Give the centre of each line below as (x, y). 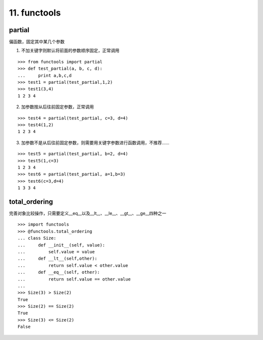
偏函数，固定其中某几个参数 (37, 42)
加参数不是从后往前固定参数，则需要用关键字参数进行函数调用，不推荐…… (95, 142)
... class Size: (37, 238)
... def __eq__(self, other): (59, 272)
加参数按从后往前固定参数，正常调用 (57, 107)
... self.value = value (56, 252)
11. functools (35, 13)
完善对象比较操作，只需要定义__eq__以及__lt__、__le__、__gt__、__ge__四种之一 (88, 213)
